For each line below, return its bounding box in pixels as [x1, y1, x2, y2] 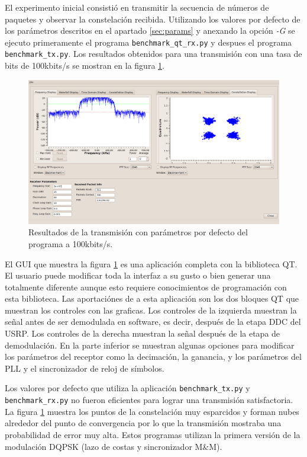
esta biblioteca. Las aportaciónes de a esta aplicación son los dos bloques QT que [5, 292, 299, 305]
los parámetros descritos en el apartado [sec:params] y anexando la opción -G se [5, 24, 295, 37]
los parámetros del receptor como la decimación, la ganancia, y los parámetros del [5, 350, 302, 363]
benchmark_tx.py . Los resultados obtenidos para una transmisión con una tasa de [5, 47, 302, 60]
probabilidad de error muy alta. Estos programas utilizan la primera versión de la [5, 428, 300, 440]
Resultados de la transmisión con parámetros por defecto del [28, 226, 248, 238]
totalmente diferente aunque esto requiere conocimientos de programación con [5, 280, 287, 293]
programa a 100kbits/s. [28, 237, 113, 250]
